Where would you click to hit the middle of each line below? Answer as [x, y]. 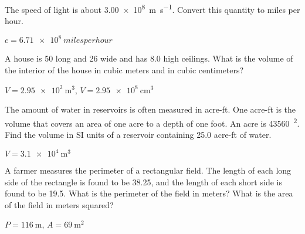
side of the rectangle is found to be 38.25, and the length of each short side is [143, 182]
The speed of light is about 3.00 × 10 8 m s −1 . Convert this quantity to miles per [152, 9]
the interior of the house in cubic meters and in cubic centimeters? [124, 69]
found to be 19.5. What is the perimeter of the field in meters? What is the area [149, 193]
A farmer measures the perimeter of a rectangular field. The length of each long [148, 170]
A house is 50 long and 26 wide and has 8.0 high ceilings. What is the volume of [149, 58]
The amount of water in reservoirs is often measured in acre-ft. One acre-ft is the [150, 109]
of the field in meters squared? [59, 204]
